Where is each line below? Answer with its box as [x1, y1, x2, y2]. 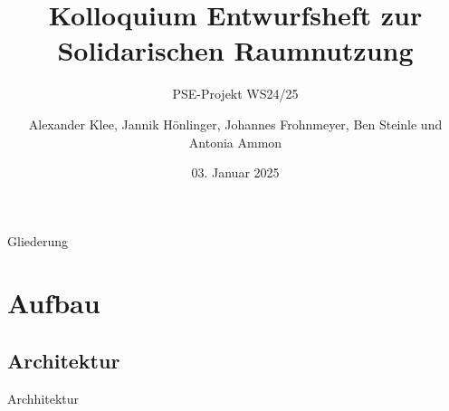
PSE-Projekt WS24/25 [172, 84, 299, 103]
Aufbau [7, 284, 100, 321]
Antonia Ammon [188, 132, 282, 151]
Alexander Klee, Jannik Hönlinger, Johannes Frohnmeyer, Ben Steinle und [28, 114, 443, 133]
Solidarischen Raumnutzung [57, 32, 414, 69]
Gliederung [7, 231, 69, 250]
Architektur [7, 347, 120, 375]
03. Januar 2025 [191, 163, 280, 182]
